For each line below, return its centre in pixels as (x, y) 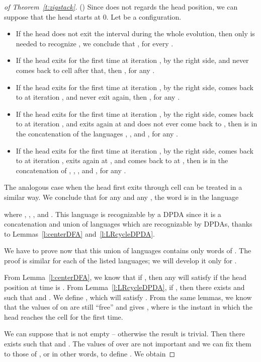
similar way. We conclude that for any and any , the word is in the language (121, 197)
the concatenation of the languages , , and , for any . (97, 133)
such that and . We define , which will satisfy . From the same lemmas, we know (128, 297)
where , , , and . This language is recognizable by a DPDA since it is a (113, 214)
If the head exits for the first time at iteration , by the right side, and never (132, 60)
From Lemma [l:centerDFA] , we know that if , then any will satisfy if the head (125, 277)
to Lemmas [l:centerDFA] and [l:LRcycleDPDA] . (79, 233)
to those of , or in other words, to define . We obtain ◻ (90, 353)
